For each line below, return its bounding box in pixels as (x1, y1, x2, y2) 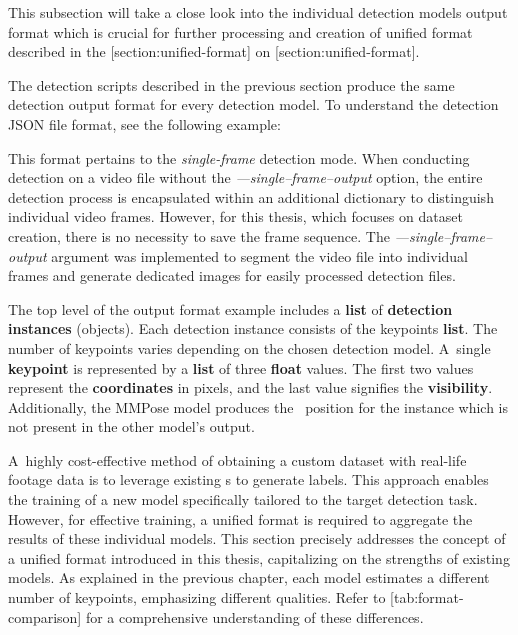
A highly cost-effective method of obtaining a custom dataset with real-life (8, 449, 467, 470)
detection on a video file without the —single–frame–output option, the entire (8, 167, 483, 188)
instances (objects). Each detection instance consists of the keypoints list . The (8, 318, 498, 339)
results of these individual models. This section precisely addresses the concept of (8, 528, 506, 549)
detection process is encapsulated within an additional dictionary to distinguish (8, 186, 494, 207)
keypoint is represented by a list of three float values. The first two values (8, 357, 474, 378)
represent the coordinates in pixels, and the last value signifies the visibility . (8, 377, 493, 398)
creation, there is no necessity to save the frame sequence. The (8, 225, 390, 246)
